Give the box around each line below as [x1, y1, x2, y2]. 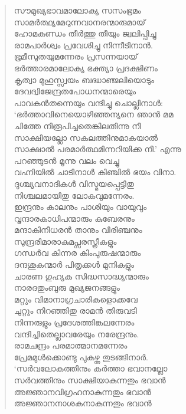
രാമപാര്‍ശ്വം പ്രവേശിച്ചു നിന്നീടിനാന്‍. [14, 38, 153, 51]
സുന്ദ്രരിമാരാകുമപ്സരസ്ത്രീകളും [14, 235, 117, 247]
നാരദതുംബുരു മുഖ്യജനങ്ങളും [14, 281, 120, 294]
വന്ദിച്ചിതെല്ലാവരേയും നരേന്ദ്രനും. [14, 327, 139, 340]
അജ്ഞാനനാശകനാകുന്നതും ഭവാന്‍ [14, 397, 152, 409]
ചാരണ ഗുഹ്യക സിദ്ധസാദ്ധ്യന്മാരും [14, 270, 149, 282]
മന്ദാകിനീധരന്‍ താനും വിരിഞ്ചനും [14, 224, 142, 236]
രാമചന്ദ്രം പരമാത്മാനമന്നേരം [14, 339, 128, 351]
